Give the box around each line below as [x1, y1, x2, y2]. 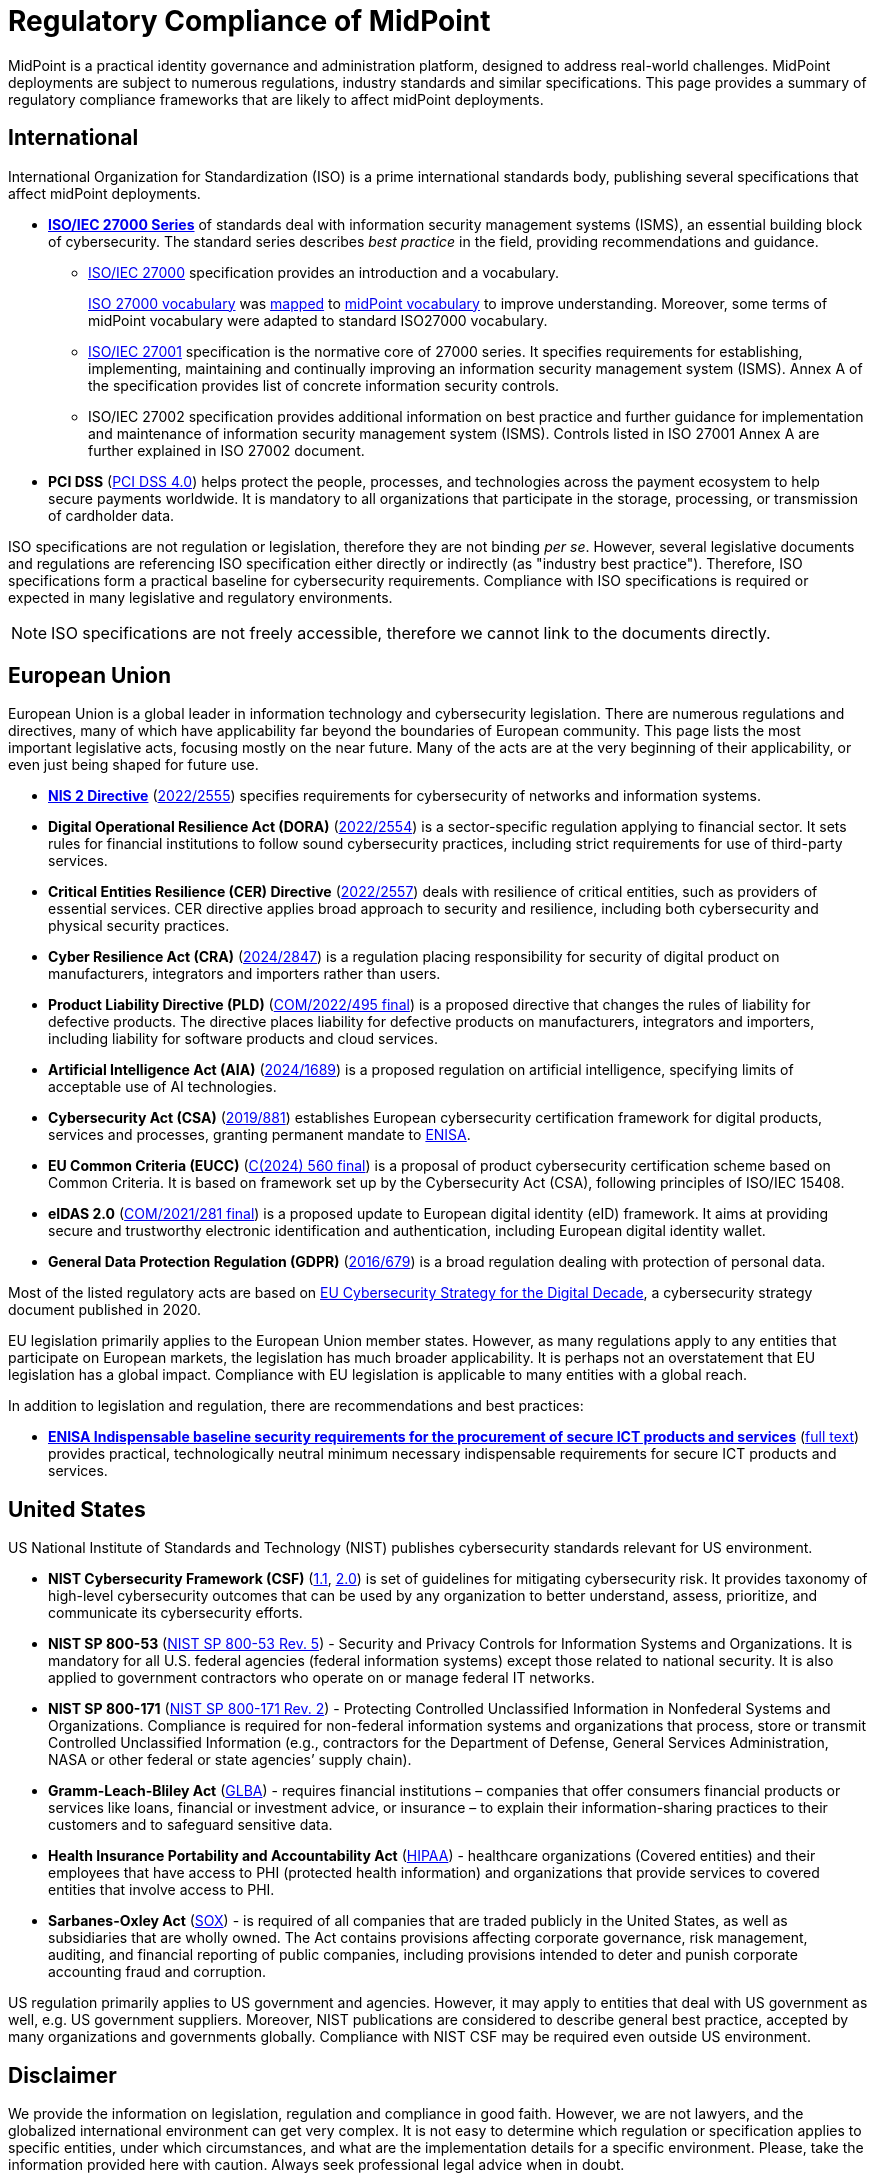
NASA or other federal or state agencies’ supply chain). [48, 1751, 412, 1769]
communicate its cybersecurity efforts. [48, 1604, 303, 1622]
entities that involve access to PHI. [48, 1881, 275, 1899]
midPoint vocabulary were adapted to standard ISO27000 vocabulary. [88, 311, 548, 329]
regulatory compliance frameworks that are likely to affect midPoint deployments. [8, 90, 544, 108]
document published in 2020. [8, 1301, 202, 1319]
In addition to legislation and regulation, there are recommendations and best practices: [8, 1397, 584, 1415]
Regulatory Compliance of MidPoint [8, 4, 491, 38]
